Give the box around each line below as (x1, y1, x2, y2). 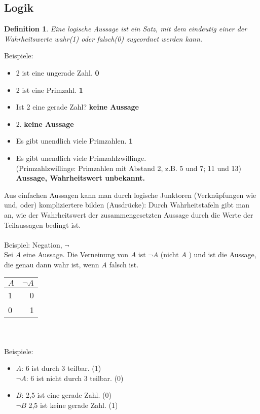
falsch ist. (109, 259, 139, 269)
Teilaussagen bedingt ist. (4, 219, 81, 230)
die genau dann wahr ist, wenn (4, 259, 99, 269)
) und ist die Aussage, (189, 249, 256, 260)
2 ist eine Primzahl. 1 (16, 84, 83, 95)
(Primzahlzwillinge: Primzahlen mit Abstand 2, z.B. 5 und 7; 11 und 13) (16, 162, 241, 173)
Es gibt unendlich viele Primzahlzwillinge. (16, 152, 146, 163)
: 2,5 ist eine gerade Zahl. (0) (21, 390, 112, 400)
